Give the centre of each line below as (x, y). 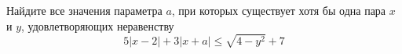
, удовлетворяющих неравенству (98, 25)
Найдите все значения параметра (84, 10)
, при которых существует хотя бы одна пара (279, 10)
